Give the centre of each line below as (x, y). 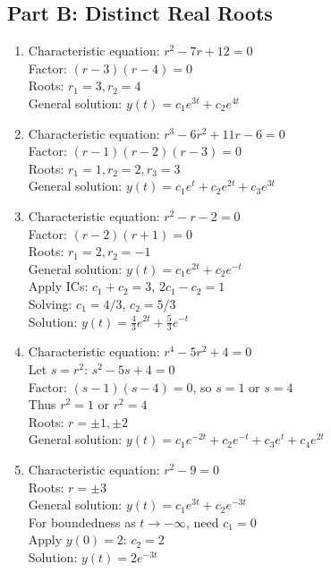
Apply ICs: (58, 286)
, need (203, 522)
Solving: (50, 303)
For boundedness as (82, 522)
